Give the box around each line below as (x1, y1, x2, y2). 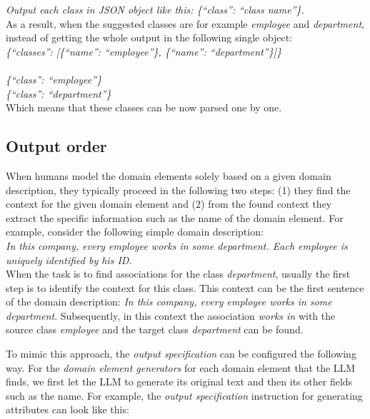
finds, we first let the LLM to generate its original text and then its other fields (6, 374, 353, 389)
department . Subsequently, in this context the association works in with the (6, 308, 336, 323)
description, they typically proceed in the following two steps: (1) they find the (6, 182, 351, 197)
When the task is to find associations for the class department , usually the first (6, 266, 351, 281)
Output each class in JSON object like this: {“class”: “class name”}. (6, 2, 304, 16)
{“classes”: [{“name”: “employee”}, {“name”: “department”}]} (6, 44, 281, 59)
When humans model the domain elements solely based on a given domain (6, 168, 331, 183)
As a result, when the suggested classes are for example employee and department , (6, 16, 364, 31)
